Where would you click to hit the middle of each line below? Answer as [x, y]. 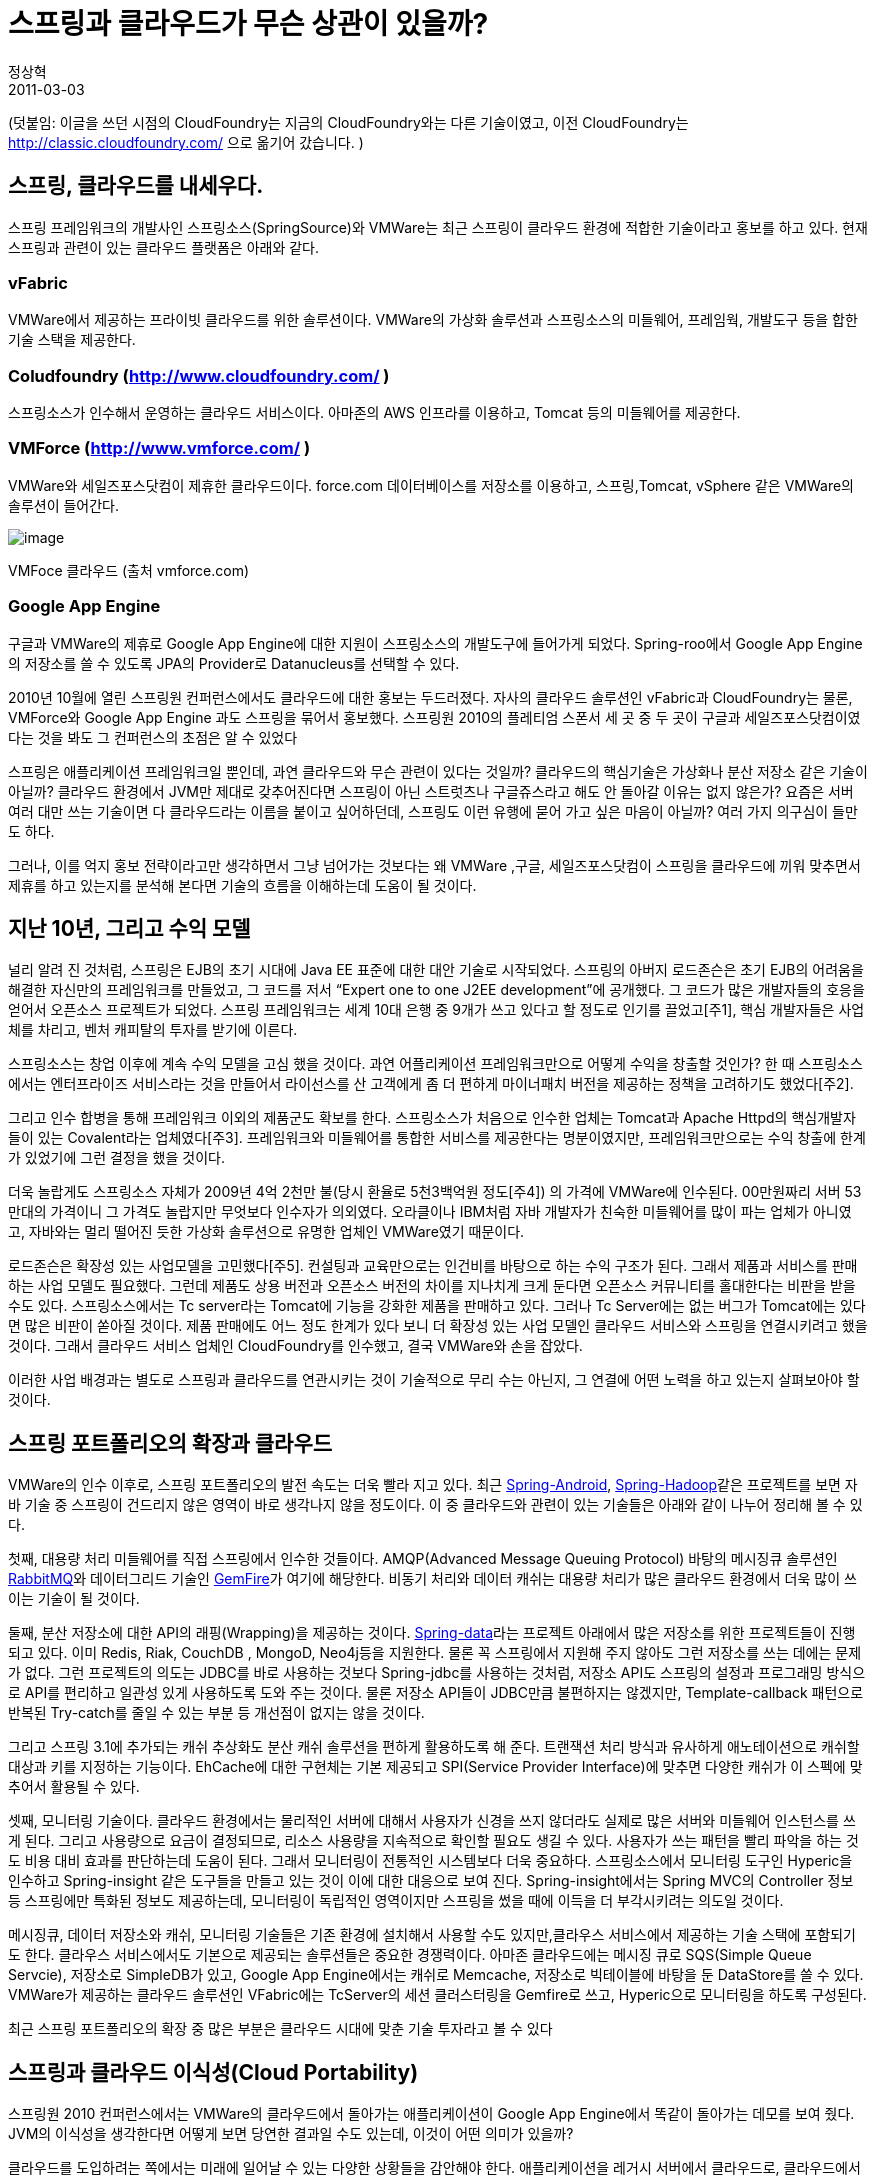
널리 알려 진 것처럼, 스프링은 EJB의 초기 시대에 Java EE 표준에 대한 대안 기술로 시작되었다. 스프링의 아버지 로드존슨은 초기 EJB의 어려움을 [436, 970]
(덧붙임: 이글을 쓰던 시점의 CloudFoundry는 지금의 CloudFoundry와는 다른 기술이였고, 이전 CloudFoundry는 [348, 122]
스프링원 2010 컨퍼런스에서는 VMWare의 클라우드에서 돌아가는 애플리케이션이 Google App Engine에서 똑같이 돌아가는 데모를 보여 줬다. [431, 2114]
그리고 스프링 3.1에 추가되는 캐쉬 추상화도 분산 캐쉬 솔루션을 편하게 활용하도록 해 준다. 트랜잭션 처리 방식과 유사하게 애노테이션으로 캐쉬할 [434, 1747]
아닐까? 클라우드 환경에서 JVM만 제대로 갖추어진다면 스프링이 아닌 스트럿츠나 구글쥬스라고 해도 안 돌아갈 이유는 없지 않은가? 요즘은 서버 [431, 791]
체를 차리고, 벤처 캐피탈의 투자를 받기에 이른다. [153, 1030]
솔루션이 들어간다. [64, 505]
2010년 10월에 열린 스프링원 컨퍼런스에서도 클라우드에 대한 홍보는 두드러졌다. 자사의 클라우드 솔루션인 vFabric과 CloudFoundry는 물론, [430, 697]
